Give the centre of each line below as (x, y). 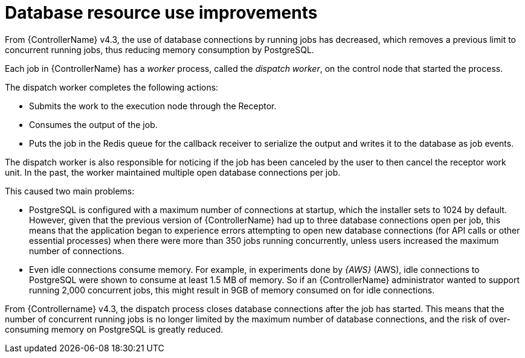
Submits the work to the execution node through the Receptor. (153, 106)
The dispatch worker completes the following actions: (112, 87)
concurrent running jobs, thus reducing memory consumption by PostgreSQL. (159, 50)
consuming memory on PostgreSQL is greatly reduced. (114, 329)
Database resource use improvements (161, 13)
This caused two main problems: (70, 191)
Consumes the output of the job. (93, 124)
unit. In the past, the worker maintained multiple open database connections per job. (173, 172)
